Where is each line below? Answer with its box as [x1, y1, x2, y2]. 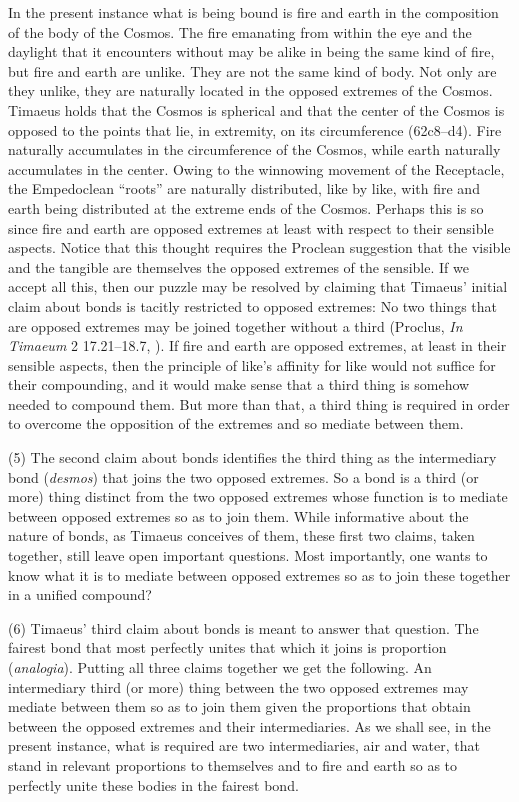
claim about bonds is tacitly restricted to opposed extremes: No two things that [8, 295, 498, 316]
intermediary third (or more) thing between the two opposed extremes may [8, 676, 469, 697]
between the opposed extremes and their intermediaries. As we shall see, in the [8, 715, 491, 736]
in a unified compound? [8, 584, 152, 605]
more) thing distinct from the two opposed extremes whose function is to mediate [8, 486, 508, 507]
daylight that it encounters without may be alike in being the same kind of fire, [8, 41, 495, 62]
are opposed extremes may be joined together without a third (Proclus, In [8, 315, 463, 336]
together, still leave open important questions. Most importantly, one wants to [8, 545, 488, 566]
